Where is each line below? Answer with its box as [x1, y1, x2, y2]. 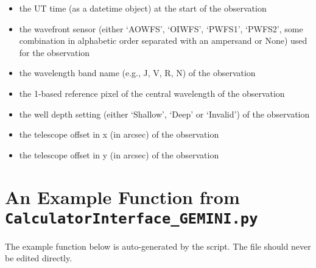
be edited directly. [5, 252, 72, 264]
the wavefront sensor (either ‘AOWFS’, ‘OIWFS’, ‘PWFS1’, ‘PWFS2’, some [19, 22, 303, 35]
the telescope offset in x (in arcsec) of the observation [19, 128, 219, 141]
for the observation [19, 46, 90, 58]
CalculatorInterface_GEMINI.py [5, 210, 258, 227]
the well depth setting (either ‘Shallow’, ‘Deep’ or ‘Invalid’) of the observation [19, 107, 310, 120]
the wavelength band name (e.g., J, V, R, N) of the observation [19, 66, 256, 79]
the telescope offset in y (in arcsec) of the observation [19, 148, 219, 161]
